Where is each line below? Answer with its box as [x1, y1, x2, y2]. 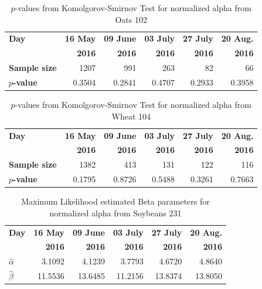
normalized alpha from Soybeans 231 [49, 206, 182, 219]
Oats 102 [115, 13, 147, 25]
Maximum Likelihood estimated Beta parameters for [21, 195, 210, 208]
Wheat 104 [111, 110, 151, 122]
